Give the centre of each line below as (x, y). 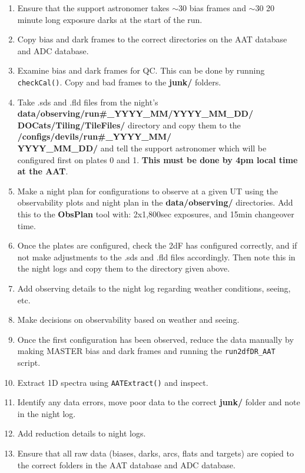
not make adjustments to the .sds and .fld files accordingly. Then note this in (156, 257)
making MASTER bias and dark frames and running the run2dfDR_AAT (146, 351)
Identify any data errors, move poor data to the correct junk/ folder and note (159, 402)
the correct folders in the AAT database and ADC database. (126, 464)
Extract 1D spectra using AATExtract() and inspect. (113, 382)
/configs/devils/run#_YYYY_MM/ (95, 136)
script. (29, 362)
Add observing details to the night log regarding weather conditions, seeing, (154, 288)
